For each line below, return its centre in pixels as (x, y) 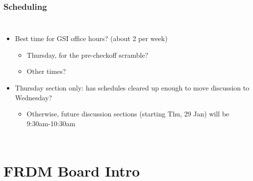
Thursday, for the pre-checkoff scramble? (88, 55)
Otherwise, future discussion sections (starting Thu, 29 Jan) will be (128, 114)
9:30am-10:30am (51, 123)
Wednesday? (33, 97)
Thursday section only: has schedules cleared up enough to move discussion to (132, 88)
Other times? (46, 71)
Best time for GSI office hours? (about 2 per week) (91, 38)
